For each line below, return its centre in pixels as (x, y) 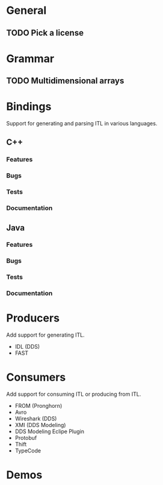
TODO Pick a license (45, 33)
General (26, 11)
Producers (33, 318)
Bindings (29, 107)
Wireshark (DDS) (36, 419)
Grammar (30, 59)
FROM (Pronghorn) (38, 406)
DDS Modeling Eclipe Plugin (49, 431)
